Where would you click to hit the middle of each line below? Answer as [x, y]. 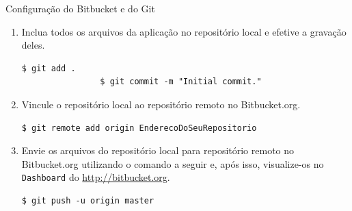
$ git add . [49, 68]
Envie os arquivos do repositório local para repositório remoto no [158, 150]
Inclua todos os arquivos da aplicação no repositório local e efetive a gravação [184, 31]
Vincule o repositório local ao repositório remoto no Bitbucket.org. [161, 104]
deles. [33, 45]
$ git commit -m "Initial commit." [181, 82]
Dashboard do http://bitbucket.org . [96, 177]
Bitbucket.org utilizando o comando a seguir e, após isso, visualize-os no [173, 163]
